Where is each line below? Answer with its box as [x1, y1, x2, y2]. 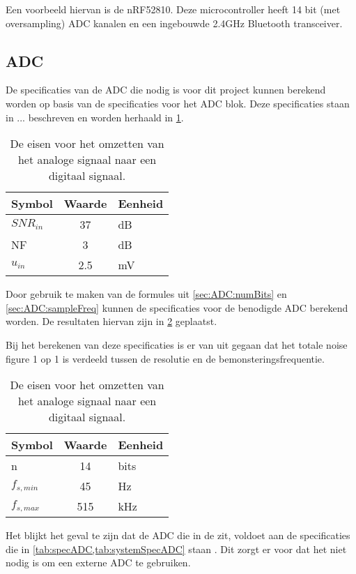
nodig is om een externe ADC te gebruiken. [6, 555, 191, 570]
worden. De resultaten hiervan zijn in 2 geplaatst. [6, 314, 217, 328]
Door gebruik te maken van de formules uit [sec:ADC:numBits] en [6, 287, 287, 301]
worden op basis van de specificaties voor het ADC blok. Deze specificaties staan [6, 96, 350, 110]
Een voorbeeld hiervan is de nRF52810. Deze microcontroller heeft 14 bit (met [6, 2, 341, 16]
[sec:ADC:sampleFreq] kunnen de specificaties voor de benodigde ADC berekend [6, 300, 348, 315]
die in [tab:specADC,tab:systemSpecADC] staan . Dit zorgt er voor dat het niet [6, 541, 347, 556]
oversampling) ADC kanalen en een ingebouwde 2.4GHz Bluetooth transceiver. [6, 15, 343, 30]
